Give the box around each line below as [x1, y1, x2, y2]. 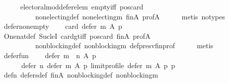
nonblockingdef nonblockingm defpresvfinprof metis [35, 40, 214, 51]
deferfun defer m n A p [3, 50, 96, 60]
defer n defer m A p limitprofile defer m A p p [21, 60, 175, 70]
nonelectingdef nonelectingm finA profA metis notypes [35, 11, 225, 21]
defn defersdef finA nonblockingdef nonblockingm [3, 70, 158, 80]
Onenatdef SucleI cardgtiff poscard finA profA [3, 30, 151, 41]
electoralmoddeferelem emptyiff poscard [20, 1, 144, 11]
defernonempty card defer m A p [3, 21, 122, 31]
